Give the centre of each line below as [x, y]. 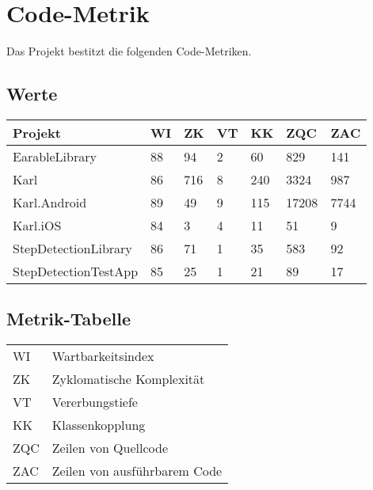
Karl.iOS [37, 225]
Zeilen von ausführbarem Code [137, 471]
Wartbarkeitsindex [103, 356]
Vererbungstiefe [95, 402]
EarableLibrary [55, 156]
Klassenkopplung [99, 425]
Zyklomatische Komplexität [128, 379]
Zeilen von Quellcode [110, 448]
